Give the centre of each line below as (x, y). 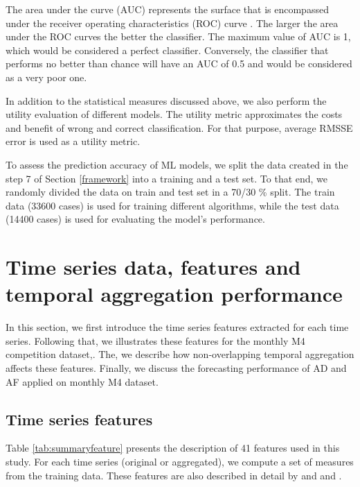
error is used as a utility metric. (73, 141)
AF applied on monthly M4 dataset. (82, 381)
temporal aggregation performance (174, 294)
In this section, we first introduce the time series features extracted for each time (177, 327)
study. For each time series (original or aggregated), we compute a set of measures (180, 461)
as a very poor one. (46, 77)
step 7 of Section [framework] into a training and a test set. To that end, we (167, 178)
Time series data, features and (153, 267)
